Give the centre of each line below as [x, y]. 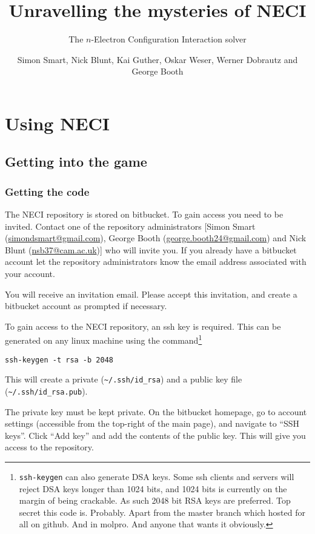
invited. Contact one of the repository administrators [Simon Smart [130, 226]
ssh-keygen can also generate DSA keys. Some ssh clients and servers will [157, 477]
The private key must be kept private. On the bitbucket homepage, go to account [156, 411]
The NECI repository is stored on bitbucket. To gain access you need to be [144, 214]
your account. [30, 274]
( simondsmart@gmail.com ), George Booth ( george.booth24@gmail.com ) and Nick [156, 238]
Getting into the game [76, 162]
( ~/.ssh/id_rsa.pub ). [46, 391]
